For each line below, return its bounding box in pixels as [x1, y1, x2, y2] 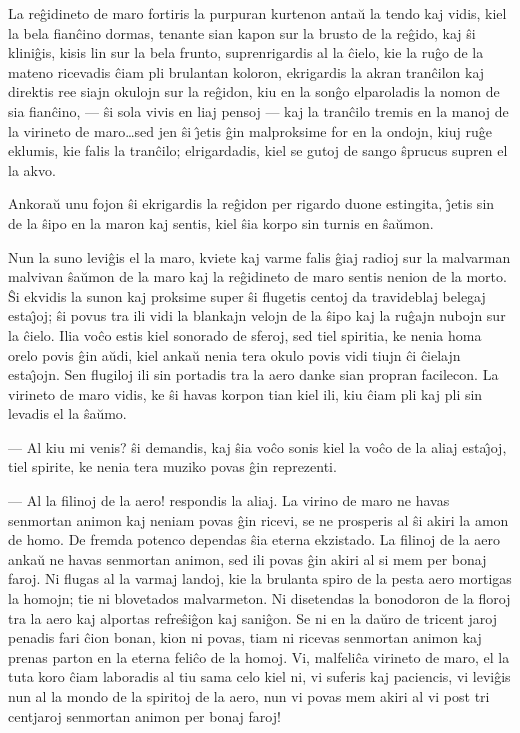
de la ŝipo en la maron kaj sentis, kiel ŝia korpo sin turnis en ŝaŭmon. [8, 212, 434, 233]
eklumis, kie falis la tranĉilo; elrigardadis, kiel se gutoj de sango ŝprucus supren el [8, 140, 508, 161]
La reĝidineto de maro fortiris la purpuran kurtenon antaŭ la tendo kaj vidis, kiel [8, 3, 507, 23]
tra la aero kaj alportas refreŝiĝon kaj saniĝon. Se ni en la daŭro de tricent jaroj [8, 607, 498, 628]
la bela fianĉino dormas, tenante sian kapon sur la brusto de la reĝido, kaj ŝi [8, 22, 476, 43]
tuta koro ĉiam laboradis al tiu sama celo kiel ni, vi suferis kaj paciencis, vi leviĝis [8, 666, 511, 687]
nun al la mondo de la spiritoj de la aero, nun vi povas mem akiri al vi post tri [8, 686, 490, 706]
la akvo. [8, 159, 56, 180]
